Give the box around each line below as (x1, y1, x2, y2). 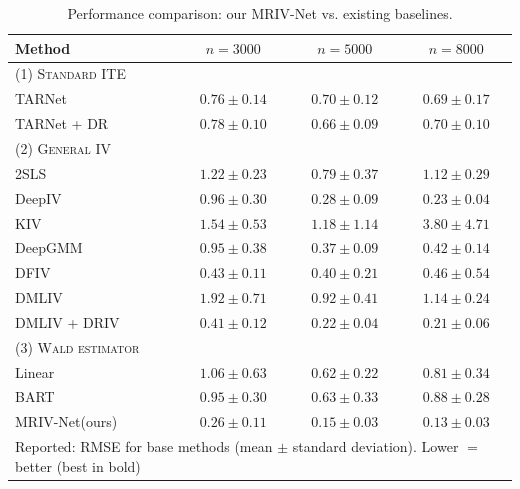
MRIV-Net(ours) (15, 411, 118, 432)
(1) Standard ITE (15, 63, 126, 84)
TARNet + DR (15, 113, 109, 134)
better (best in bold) (15, 455, 141, 476)
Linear (15, 361, 55, 382)
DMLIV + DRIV (15, 311, 120, 332)
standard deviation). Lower (292, 436, 459, 457)
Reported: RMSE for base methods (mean (15, 436, 273, 457)
